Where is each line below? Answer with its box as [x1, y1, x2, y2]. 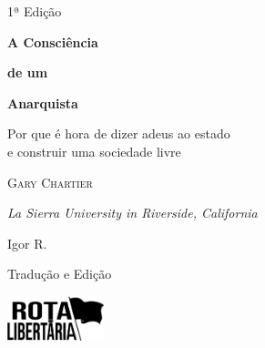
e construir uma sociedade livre [7, 141, 181, 160]
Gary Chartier [7, 172, 93, 191]
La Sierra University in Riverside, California [7, 203, 258, 222]
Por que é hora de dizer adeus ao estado [7, 124, 230, 143]
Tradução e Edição [7, 264, 112, 283]
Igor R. [7, 233, 47, 252]
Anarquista [7, 93, 78, 112]
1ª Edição [7, 2, 62, 20]
